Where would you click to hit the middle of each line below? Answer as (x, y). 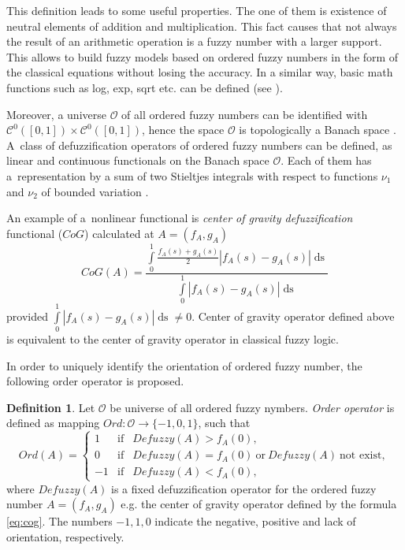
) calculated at (119, 233)
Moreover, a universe (56, 114)
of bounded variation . (95, 191)
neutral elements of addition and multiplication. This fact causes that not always (202, 26)
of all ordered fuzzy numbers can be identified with (245, 114)
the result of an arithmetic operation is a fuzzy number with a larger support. (194, 41)
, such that (224, 423)
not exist (361, 456)
